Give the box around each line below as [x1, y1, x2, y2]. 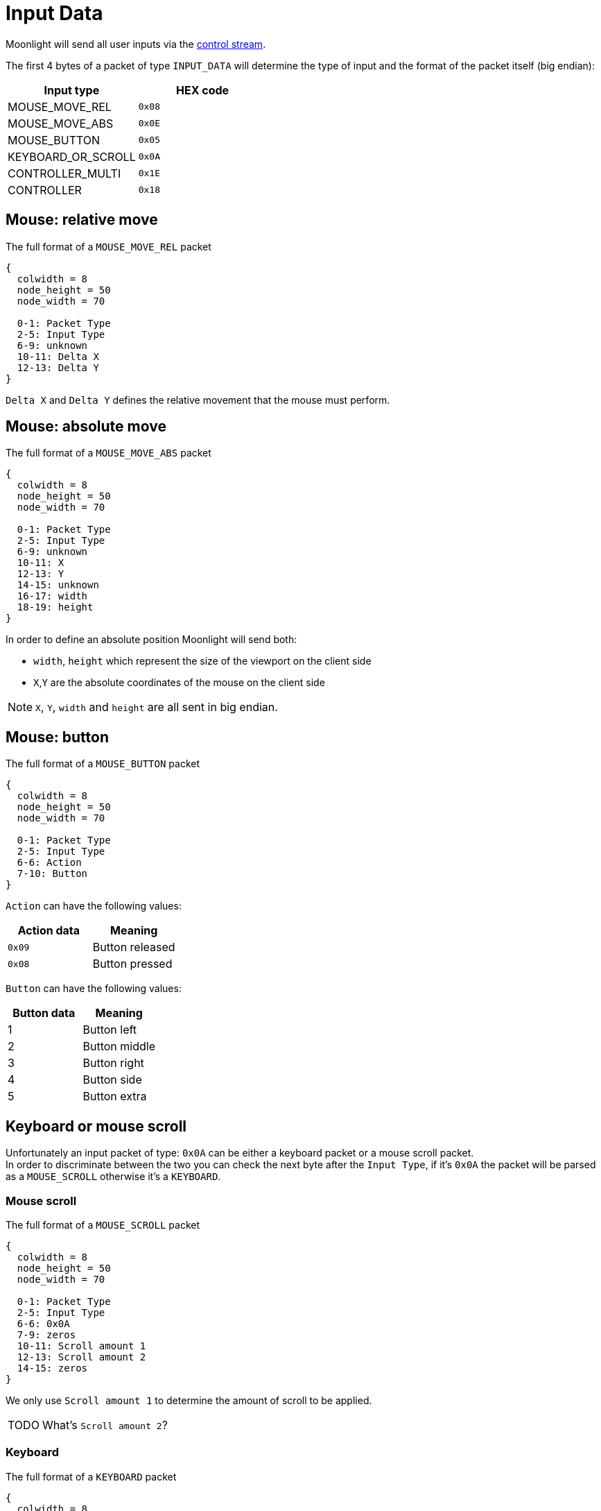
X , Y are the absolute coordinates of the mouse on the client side [33, 676, 325, 689]
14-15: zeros [17, 1362, 88, 1374]
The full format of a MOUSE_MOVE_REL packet [6, 240, 211, 253]
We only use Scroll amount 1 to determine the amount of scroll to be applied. [6, 1394, 372, 1406]
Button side [82, 1073, 142, 1087]
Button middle [82, 1039, 155, 1054]
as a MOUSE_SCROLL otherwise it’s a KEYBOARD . [6, 1170, 221, 1183]
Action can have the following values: [6, 900, 182, 912]
